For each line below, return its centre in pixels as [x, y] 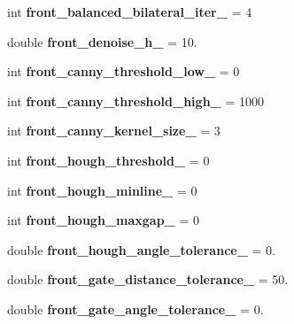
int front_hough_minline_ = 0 [102, 190]
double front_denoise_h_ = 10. [102, 41]
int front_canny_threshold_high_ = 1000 [135, 100]
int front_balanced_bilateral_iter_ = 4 [130, 12]
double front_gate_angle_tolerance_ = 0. [135, 309]
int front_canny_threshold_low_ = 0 [124, 71]
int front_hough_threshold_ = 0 [108, 160]
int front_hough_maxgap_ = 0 [103, 220]
